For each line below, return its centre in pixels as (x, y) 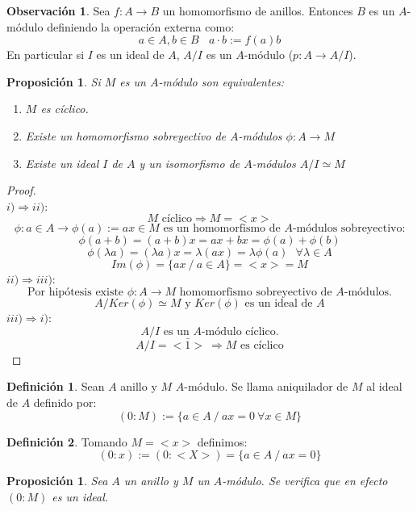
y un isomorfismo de (190, 163)
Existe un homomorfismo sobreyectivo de (126, 135)
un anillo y (151, 481)
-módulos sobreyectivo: (349, 229)
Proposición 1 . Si (54, 81)
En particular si (46, 54)
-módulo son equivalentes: (221, 81)
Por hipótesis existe (76, 292)
